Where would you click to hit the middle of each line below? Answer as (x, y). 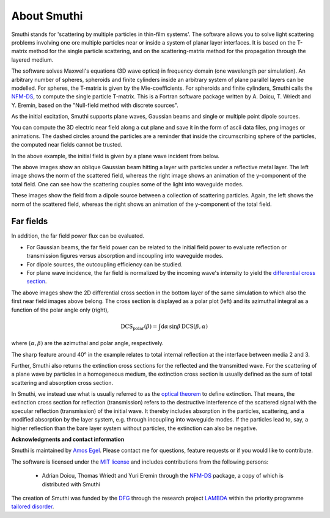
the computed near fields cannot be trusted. (67, 145)
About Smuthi (47, 16)
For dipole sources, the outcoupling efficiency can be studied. (105, 264)
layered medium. (32, 60)
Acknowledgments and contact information (68, 439)
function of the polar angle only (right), (60, 310)
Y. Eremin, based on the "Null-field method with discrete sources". (95, 105)
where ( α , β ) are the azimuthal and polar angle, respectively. (87, 343)
